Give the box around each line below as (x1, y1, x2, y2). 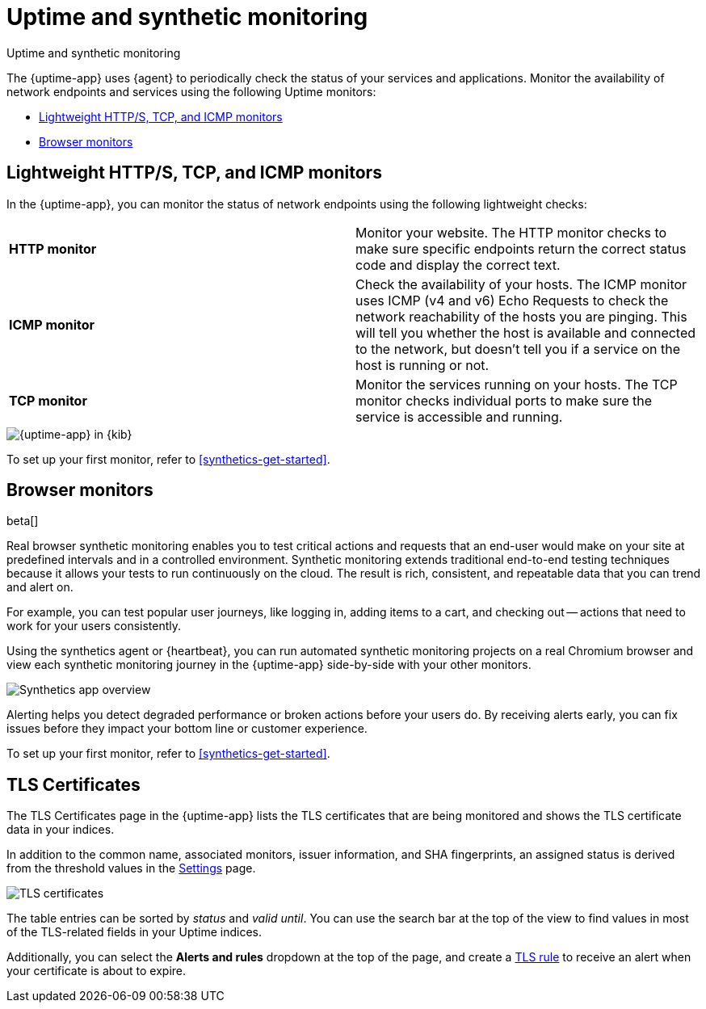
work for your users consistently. (6, 619, 182, 633)
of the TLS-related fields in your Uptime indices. (6, 925, 263, 940)
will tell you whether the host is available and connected (355, 324, 696, 341)
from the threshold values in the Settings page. (6, 861, 256, 876)
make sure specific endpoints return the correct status (355, 240, 687, 257)
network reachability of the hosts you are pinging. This (355, 308, 687, 325)
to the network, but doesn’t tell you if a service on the (355, 340, 681, 357)
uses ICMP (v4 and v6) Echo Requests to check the (355, 292, 669, 309)
